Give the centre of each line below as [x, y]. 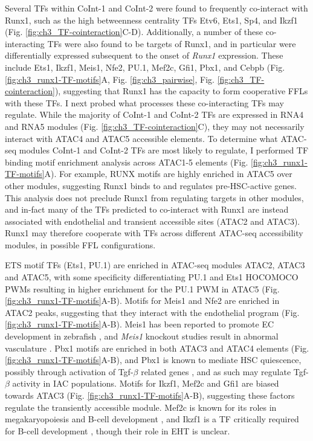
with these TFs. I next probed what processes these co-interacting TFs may [144, 102]
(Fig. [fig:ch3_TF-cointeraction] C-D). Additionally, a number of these [134, 32]
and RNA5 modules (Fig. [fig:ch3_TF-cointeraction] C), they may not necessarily [155, 126]
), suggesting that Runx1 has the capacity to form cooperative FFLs [181, 91]
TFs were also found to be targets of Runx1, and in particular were [172, 43]
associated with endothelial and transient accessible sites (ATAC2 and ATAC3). [153, 221]
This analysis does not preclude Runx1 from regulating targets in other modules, [154, 197]
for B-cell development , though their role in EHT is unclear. [118, 430]
